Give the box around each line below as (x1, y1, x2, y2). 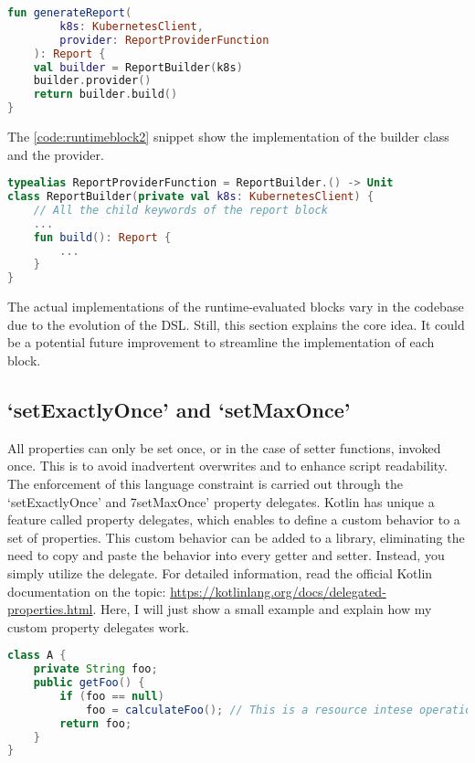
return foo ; (59, 716, 132, 730)
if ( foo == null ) (59, 689, 164, 703)
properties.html (7, 599, 93, 619)
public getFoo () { (33, 676, 145, 690)
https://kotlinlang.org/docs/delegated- (170, 581, 386, 600)
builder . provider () (33, 74, 152, 88)
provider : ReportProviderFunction (59, 33, 269, 47)
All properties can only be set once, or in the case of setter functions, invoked (7, 438, 441, 457)
